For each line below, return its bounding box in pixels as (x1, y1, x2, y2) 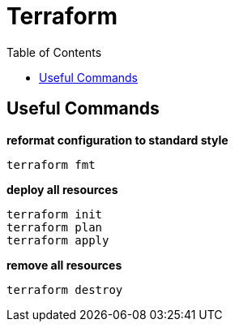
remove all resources (6, 257, 122, 272)
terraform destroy (6, 283, 123, 296)
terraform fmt (6, 158, 96, 171)
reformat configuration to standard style (6, 132, 229, 147)
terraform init (6, 207, 103, 221)
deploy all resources (6, 182, 118, 196)
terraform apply (6, 233, 109, 247)
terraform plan (6, 220, 103, 234)
